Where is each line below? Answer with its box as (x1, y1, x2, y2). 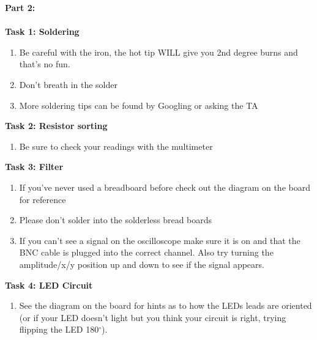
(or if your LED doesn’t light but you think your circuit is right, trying (19, 311, 286, 323)
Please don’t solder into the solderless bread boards (19, 213, 212, 226)
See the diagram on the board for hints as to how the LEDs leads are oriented (19, 299, 312, 312)
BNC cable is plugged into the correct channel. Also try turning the (19, 246, 274, 259)
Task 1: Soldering (5, 25, 80, 38)
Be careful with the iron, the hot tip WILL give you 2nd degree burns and (19, 45, 298, 58)
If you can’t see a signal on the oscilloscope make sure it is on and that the (19, 234, 300, 246)
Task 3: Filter (5, 160, 64, 173)
